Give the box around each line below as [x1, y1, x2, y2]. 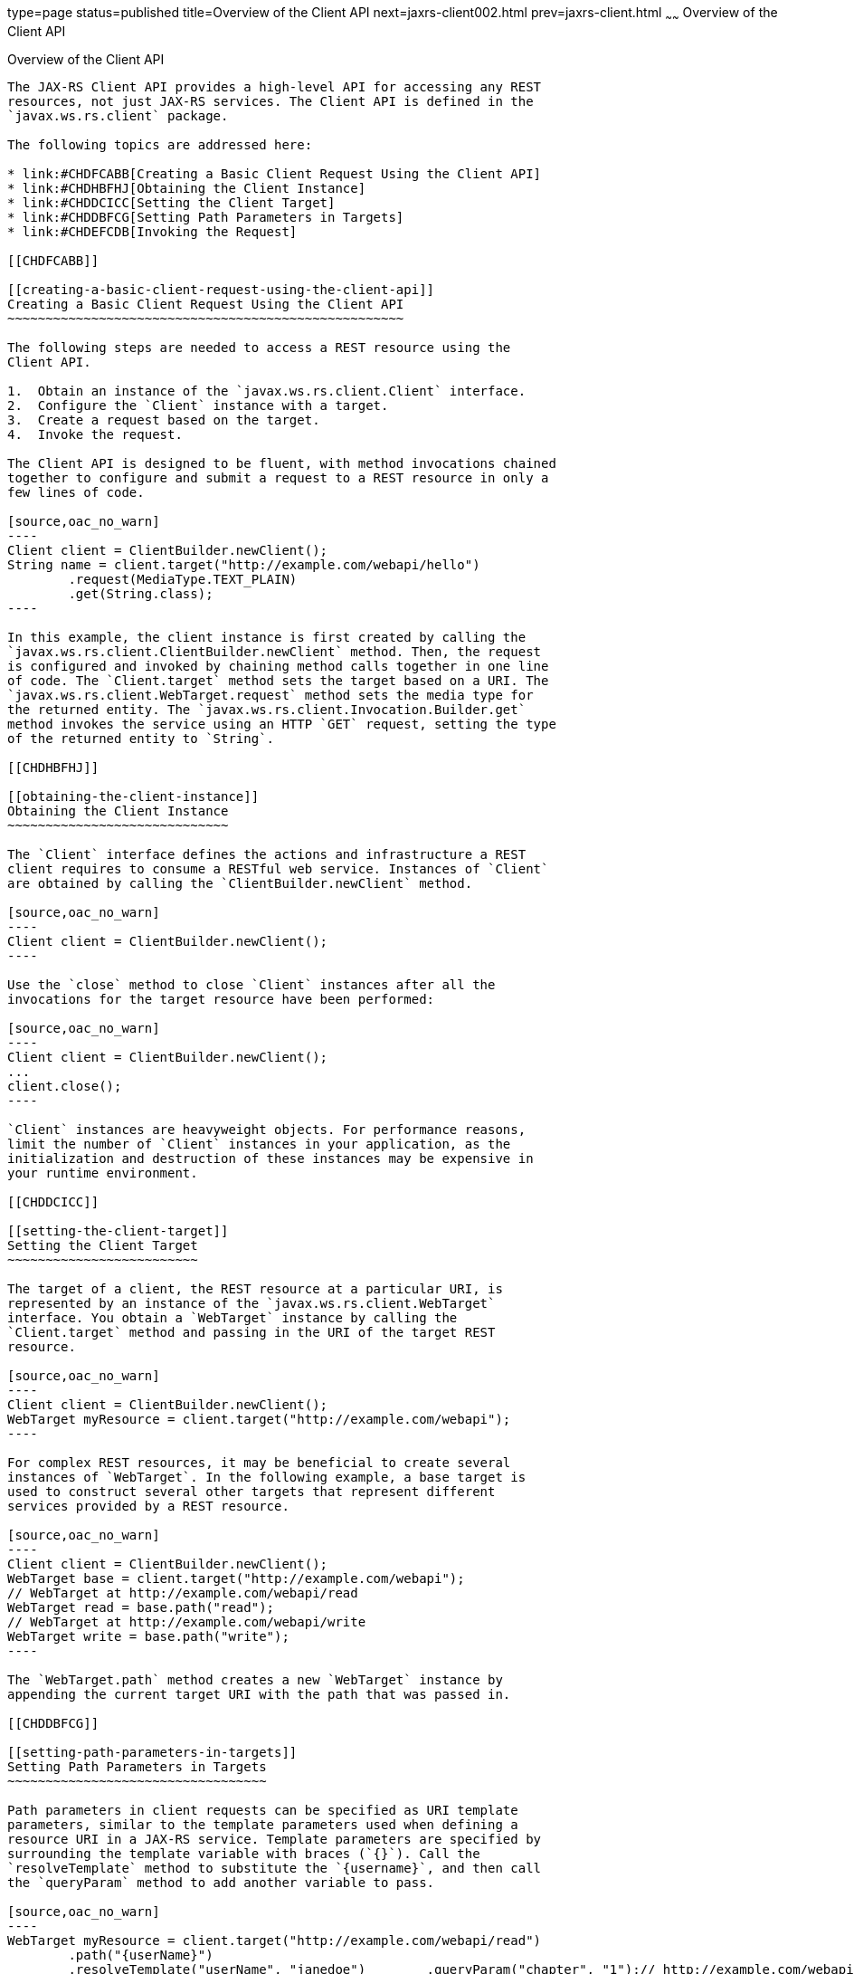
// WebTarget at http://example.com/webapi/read [7, 1585, 358, 1600]
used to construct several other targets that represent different [7, 1483, 496, 1499]
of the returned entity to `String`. [7, 730, 275, 746]
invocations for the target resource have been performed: [7, 991, 435, 1006]
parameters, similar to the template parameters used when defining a [7, 1817, 518, 1832]
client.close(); [7, 1078, 122, 1093]
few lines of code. [7, 484, 145, 500]
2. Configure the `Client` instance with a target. [7, 397, 389, 413]
